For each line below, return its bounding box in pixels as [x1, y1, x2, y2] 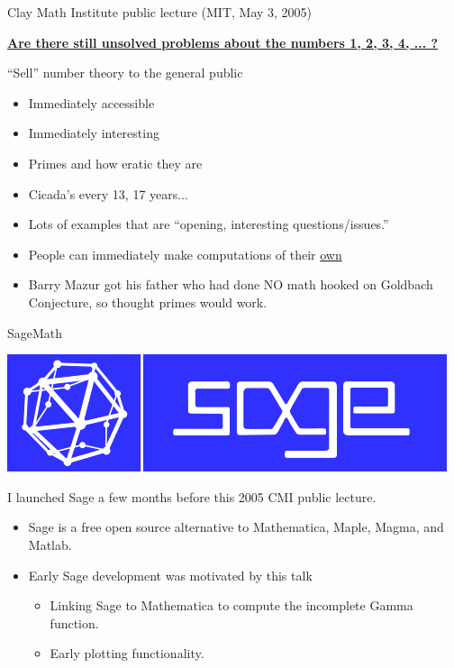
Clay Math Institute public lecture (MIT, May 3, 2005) [7, 3, 313, 21]
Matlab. [28, 535, 72, 554]
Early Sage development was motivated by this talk [28, 565, 313, 584]
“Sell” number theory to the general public [7, 63, 243, 82]
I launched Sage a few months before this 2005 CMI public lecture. [7, 487, 377, 506]
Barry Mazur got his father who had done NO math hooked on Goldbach [28, 275, 433, 294]
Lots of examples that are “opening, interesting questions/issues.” [28, 215, 389, 233]
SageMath [7, 323, 63, 342]
